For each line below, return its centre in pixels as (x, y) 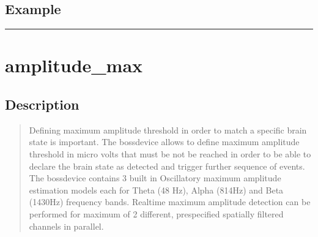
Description (42, 104)
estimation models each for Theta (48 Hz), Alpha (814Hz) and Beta (156, 190)
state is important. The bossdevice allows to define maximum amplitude (164, 142)
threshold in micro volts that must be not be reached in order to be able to (170, 153)
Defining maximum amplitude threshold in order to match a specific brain (168, 130)
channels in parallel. (66, 226)
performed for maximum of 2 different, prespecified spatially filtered (156, 213)
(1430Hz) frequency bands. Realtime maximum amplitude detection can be (170, 202)
